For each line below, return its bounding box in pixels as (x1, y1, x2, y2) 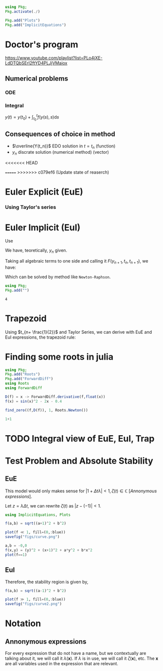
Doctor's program (5, 39, 79, 50)
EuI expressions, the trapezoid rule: (5, 334, 76, 340)
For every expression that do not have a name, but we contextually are (5, 651, 146, 656)
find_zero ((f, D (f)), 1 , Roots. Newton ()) (5, 407, 89, 412)
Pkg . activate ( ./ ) (5, 9, 40, 14)
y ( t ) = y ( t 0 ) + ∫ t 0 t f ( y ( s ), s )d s (5, 113, 59, 122)
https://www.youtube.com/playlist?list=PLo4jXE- (5, 55, 103, 61)
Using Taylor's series (5, 204, 56, 211)
